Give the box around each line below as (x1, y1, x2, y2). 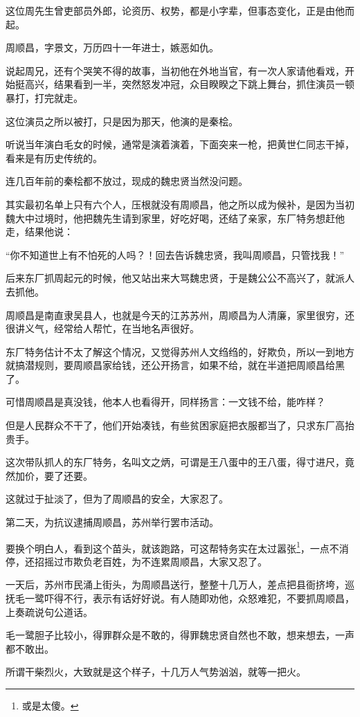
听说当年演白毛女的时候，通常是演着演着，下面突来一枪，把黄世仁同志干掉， (6, 137, 354, 152)
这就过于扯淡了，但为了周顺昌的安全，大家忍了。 (6, 491, 228, 506)
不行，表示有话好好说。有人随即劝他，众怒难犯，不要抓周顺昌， (63, 591, 354, 606)
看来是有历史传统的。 (6, 150, 102, 165)
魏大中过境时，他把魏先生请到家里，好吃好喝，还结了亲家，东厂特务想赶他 (6, 210, 345, 225)
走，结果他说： (6, 224, 73, 239)
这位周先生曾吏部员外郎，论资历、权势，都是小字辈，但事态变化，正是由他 (6, 3, 345, 17)
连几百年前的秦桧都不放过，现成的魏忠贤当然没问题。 (6, 174, 248, 188)
